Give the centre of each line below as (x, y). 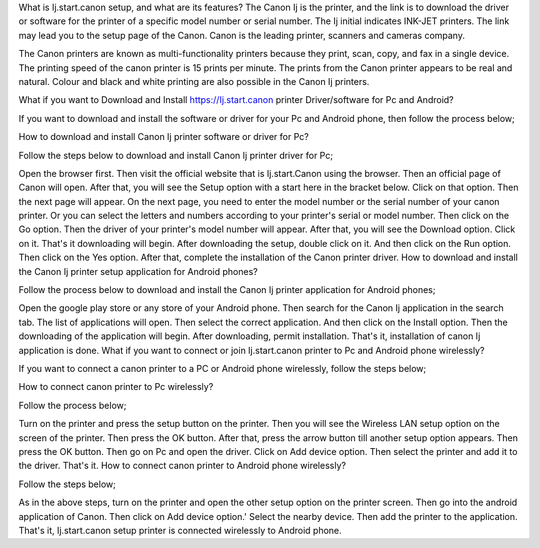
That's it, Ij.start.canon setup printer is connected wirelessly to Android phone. (180, 530)
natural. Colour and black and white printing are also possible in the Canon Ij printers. (194, 81)
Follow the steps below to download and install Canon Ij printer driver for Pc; (176, 155)
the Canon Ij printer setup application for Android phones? (138, 271)
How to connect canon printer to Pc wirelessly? (116, 387)
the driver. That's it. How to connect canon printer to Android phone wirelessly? (182, 466)
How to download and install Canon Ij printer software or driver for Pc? (163, 137)
